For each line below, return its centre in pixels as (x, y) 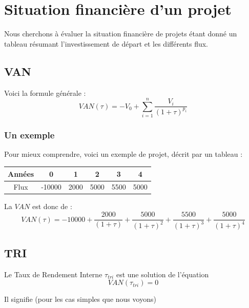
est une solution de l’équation (162, 274)
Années (21, 173)
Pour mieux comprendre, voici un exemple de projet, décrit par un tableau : (123, 154)
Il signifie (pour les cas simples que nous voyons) (80, 299)
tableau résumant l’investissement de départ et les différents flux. (106, 43)
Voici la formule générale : (45, 93)
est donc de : (52, 206)
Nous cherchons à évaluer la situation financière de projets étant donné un (121, 34)
